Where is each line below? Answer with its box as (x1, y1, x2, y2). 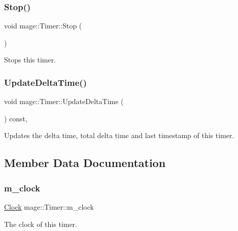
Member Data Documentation (4, 155, 166, 171)
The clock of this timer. (4, 218, 77, 229)
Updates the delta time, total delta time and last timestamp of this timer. (4, 130, 234, 141)
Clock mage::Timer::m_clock (4, 202, 94, 212)
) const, (4, 113, 27, 123)
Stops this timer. (4, 54, 56, 65)
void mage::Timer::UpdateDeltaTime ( (4, 96, 124, 107)
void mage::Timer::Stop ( (4, 20, 82, 31)
